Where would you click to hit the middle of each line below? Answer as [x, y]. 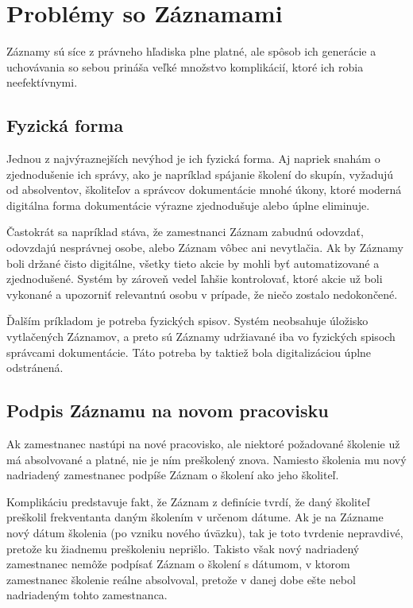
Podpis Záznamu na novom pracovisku [168, 410]
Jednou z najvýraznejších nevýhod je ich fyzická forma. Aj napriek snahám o [193, 159]
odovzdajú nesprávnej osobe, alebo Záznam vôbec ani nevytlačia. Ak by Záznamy [205, 248]
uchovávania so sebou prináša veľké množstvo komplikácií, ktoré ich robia [185, 66]
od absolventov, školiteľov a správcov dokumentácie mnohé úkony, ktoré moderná [204, 190]
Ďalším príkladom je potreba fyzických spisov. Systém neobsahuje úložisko [187, 321]
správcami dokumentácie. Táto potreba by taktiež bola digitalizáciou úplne [189, 352]
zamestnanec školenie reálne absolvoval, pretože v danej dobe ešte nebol [181, 579]
